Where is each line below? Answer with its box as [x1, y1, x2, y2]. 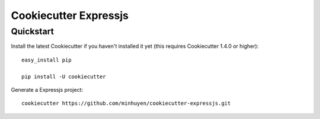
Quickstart [11, 26, 55, 37]
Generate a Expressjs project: [11, 86, 84, 93]
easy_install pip [21, 56, 72, 63]
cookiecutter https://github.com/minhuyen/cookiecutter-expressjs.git [21, 100, 231, 107]
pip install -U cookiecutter [21, 73, 106, 80]
